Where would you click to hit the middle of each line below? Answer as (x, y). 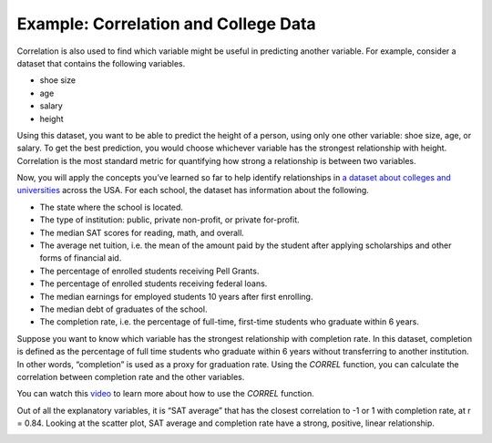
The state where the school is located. (112, 207)
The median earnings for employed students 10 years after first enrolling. (176, 296)
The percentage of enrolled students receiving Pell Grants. (149, 271)
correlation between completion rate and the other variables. (131, 376)
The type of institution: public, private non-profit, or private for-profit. (169, 220)
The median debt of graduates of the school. (123, 309)
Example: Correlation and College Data (166, 24)
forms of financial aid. (81, 258)
